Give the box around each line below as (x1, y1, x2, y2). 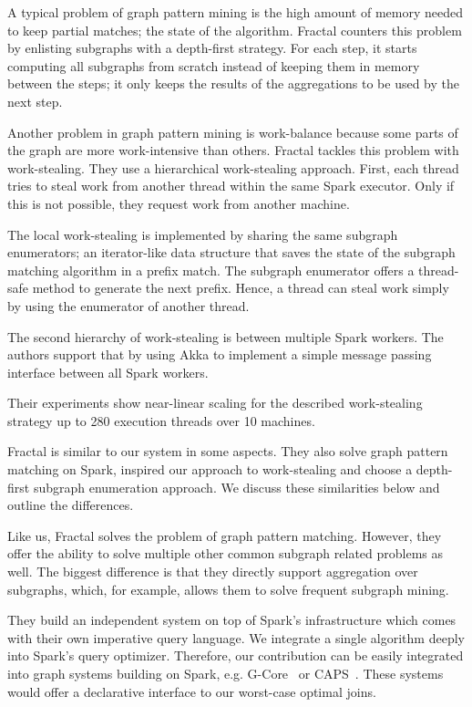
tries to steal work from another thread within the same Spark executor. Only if (7, 176, 455, 195)
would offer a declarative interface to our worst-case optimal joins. (7, 681, 376, 701)
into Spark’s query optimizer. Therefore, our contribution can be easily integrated (7, 646, 464, 665)
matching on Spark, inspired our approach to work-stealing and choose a (7, 460, 413, 479)
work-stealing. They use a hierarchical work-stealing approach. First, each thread (7, 158, 459, 177)
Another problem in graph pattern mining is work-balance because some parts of (7, 122, 458, 141)
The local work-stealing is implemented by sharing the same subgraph (7, 224, 398, 244)
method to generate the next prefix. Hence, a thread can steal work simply (32, 278, 449, 297)
